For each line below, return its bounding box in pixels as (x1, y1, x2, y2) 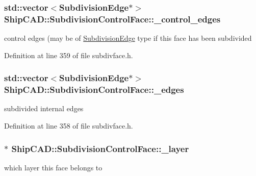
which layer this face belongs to (4, 162, 103, 172)
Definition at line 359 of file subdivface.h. (4, 49, 133, 60)
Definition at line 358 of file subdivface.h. (4, 120, 133, 131)
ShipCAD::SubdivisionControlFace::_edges (4, 83, 184, 96)
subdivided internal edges (4, 103, 84, 114)
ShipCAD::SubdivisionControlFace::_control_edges (4, 12, 221, 25)
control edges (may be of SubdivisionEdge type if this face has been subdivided (4, 33, 252, 43)
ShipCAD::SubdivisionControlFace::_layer (11, 142, 189, 155)
